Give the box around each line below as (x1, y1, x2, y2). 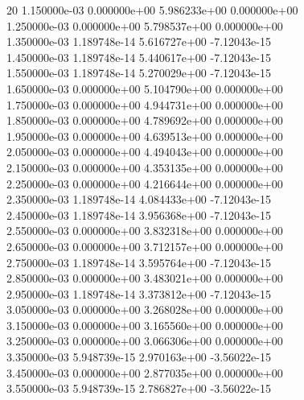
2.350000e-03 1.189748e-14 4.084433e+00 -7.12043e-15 (6, 191, 271, 208)
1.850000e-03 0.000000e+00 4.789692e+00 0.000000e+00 (6, 112, 283, 129)
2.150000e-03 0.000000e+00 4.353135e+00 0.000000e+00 (6, 159, 283, 175)
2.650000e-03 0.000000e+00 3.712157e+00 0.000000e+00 (6, 237, 283, 254)
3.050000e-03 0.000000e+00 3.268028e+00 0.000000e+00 (6, 301, 283, 318)
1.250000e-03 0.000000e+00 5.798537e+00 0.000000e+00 (6, 17, 283, 34)
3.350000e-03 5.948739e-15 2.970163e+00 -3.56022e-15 (6, 348, 271, 365)
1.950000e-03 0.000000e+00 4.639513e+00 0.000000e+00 (6, 127, 283, 144)
